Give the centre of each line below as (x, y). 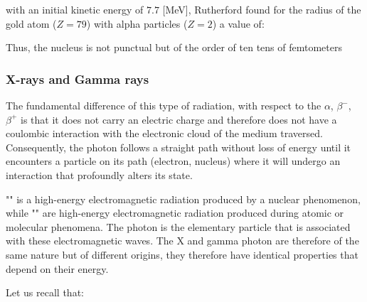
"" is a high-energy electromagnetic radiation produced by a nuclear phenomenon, (183, 199)
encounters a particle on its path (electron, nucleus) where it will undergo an (173, 161)
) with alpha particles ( (137, 23)
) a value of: (238, 23)
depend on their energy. (57, 268)
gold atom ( (31, 23)
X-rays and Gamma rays (78, 79)
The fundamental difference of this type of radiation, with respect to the (164, 105)
